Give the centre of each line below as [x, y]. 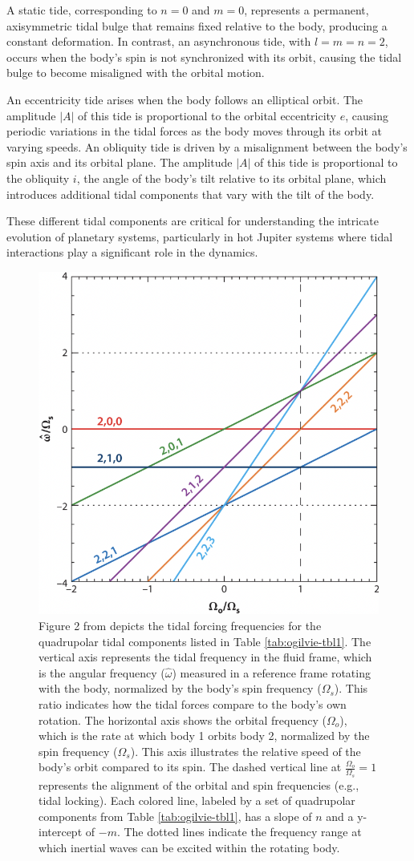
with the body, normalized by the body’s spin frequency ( [180, 688]
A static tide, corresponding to [82, 10]
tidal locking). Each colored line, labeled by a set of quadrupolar [197, 800]
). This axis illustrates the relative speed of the [246, 751]
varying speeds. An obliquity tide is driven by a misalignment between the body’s [207, 146]
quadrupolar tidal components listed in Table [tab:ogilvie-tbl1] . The [205, 641]
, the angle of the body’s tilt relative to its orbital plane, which [231, 178]
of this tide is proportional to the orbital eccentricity [207, 115]
